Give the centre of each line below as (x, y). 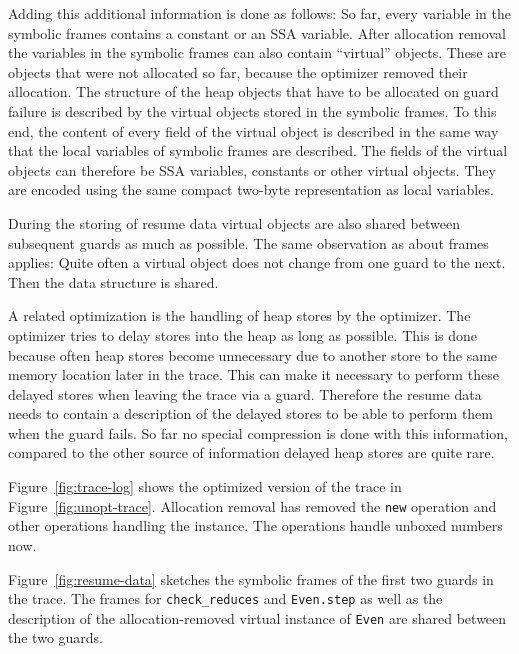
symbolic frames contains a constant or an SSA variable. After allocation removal (257, 32)
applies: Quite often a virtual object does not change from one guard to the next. (257, 262)
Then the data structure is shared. (113, 281)
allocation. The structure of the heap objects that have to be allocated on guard (253, 91)
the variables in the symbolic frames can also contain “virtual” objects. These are (257, 52)
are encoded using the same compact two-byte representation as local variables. (251, 189)
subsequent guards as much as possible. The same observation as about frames (248, 242)
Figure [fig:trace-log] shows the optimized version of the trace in (205, 486)
